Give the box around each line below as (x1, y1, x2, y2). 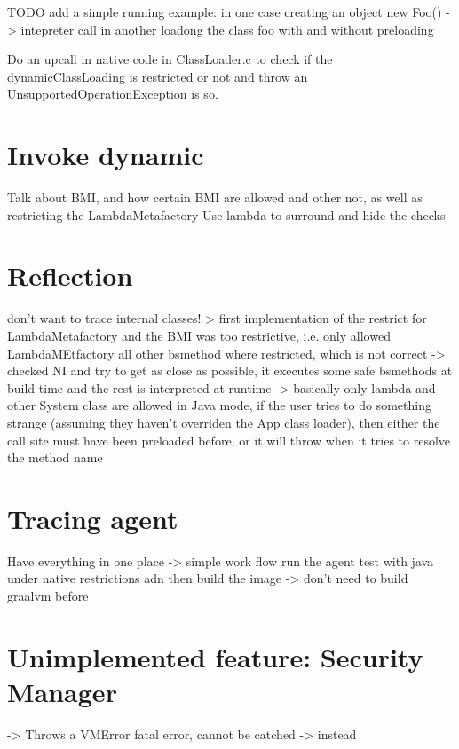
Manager (7, 674, 117, 710)
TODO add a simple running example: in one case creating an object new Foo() (7, 3, 442, 20)
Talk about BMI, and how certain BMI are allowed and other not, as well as (7, 188, 423, 207)
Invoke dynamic (7, 137, 204, 173)
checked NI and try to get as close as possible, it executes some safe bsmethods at (7, 361, 453, 380)
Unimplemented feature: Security (7, 638, 423, 674)
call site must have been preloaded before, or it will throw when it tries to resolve (7, 430, 451, 449)
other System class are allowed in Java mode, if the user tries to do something (7, 396, 431, 414)
